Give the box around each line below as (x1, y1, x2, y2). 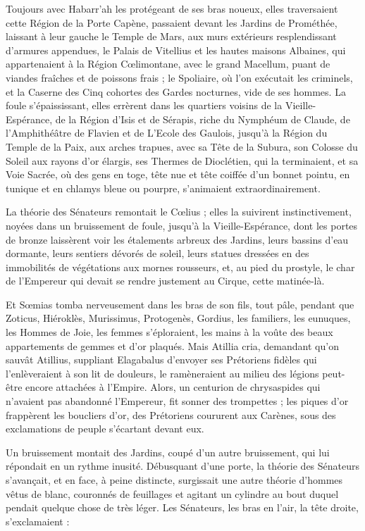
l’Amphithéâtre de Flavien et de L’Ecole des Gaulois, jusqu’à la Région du (6, 125, 328, 140)
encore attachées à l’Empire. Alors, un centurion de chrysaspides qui (25, 380, 321, 394)
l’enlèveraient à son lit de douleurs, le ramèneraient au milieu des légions (6, 366, 319, 380)
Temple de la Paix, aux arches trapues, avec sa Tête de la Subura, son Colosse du (6, 139, 358, 154)
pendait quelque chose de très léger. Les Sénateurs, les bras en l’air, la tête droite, (6, 500, 359, 515)
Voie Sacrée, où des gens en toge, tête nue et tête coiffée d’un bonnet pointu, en (6, 167, 350, 182)
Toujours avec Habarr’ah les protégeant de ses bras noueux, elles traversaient (6, 1, 338, 15)
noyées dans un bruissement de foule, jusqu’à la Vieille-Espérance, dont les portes (6, 218, 358, 232)
